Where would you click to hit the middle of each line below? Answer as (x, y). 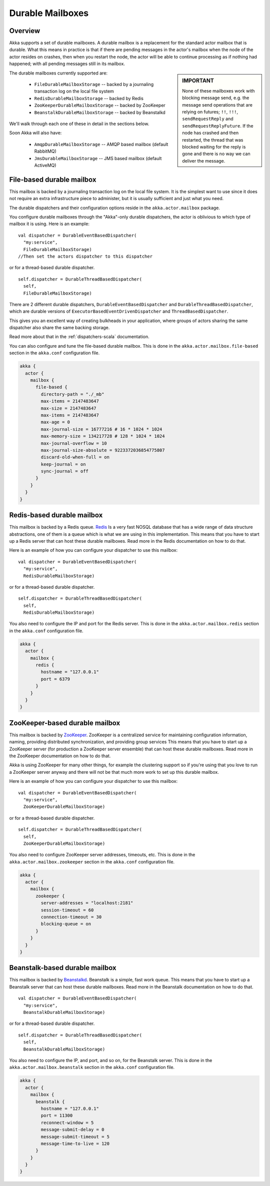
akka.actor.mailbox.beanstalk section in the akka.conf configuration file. (92, 1067)
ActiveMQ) (45, 165)
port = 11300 (57, 1116)
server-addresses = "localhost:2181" (87, 903)
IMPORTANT (198, 81)
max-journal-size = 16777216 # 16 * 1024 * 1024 (101, 429)
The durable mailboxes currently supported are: (58, 73)
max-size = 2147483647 (69, 408)
